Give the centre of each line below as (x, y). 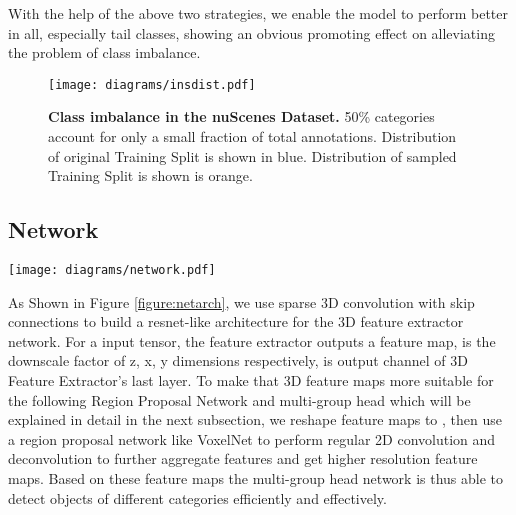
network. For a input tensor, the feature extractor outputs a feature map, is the (252, 340)
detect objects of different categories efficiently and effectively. (197, 497)
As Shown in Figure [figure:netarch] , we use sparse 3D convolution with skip (241, 301)
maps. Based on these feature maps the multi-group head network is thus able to (256, 478)
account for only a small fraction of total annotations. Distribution (252, 136)
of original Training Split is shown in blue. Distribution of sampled (252, 155)
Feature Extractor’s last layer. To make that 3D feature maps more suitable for (251, 380)
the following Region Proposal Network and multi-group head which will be (239, 399)
